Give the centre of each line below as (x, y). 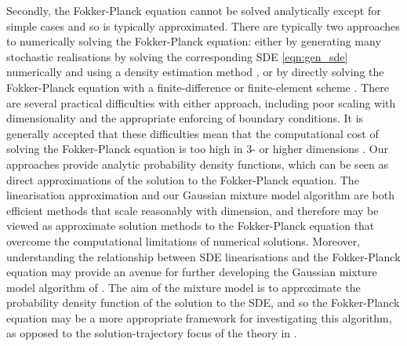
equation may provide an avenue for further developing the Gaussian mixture (192, 272)
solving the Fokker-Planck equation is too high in (125, 149)
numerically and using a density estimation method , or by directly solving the (195, 72)
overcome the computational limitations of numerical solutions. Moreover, (184, 240)
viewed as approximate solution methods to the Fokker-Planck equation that (191, 226)
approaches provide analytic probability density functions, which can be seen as (198, 164)
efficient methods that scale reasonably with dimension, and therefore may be (193, 210)
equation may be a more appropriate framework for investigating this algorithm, (199, 317)
